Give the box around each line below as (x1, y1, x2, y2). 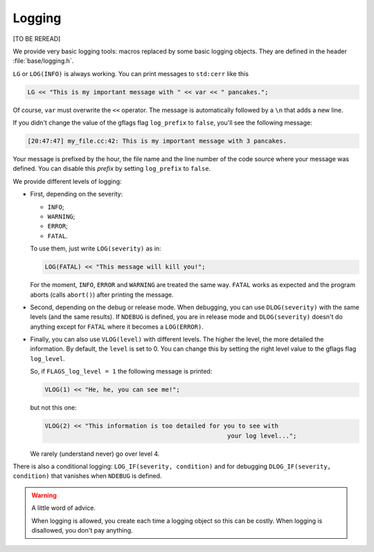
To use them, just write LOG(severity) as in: (30, 244, 162, 252)
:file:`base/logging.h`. (12, 57, 74, 65)
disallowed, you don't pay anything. (31, 526, 133, 534)
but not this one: (30, 403, 77, 412)
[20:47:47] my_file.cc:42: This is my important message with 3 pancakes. (27, 137, 287, 145)
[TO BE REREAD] (12, 35, 61, 43)
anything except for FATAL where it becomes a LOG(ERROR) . (30, 322, 204, 331)
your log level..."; (227, 432, 297, 439)
